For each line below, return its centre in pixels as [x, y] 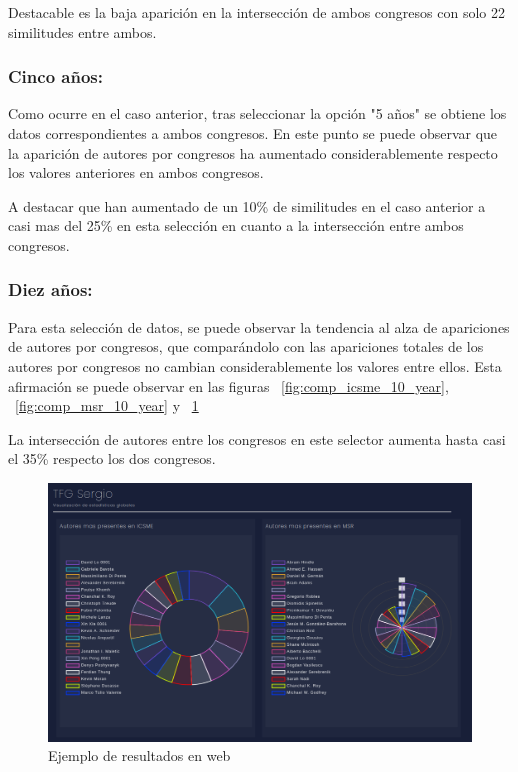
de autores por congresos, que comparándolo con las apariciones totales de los [246, 346]
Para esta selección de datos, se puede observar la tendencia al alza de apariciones [259, 326]
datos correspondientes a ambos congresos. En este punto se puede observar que [253, 133]
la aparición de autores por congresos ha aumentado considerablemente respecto [253, 152]
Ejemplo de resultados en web [139, 755]
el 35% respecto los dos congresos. [112, 458]
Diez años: [50, 289]
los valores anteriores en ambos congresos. [136, 172]
